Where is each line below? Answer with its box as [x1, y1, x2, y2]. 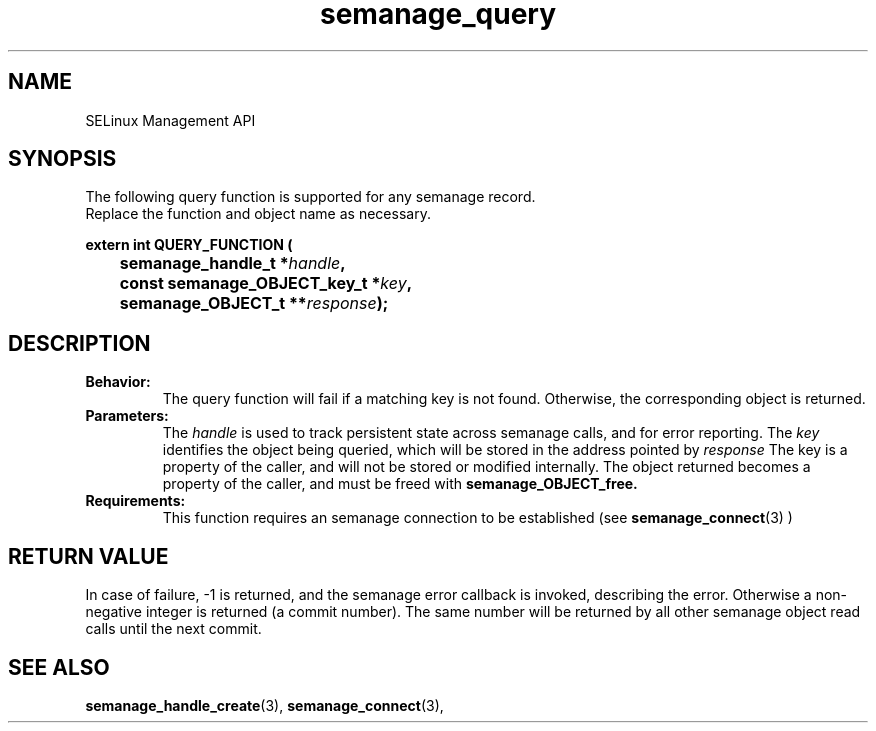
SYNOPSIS [8, 146, 117, 172]
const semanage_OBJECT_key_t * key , [119, 273, 412, 294]
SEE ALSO [8, 654, 110, 680]
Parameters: [85, 407, 169, 425]
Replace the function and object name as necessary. [85, 205, 431, 223]
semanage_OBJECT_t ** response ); [119, 293, 389, 314]
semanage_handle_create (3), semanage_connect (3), [85, 696, 444, 714]
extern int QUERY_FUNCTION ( [85, 236, 293, 254]
